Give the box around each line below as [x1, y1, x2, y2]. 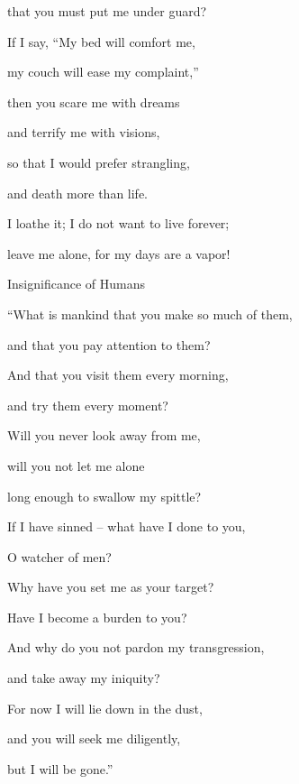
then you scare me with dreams [7, 92, 180, 111]
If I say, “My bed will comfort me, [7, 32, 195, 51]
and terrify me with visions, [7, 123, 160, 142]
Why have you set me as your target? [7, 577, 214, 596]
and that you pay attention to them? [7, 335, 211, 354]
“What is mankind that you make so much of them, [7, 304, 293, 323]
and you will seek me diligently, [7, 729, 181, 748]
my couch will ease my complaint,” [7, 62, 199, 81]
